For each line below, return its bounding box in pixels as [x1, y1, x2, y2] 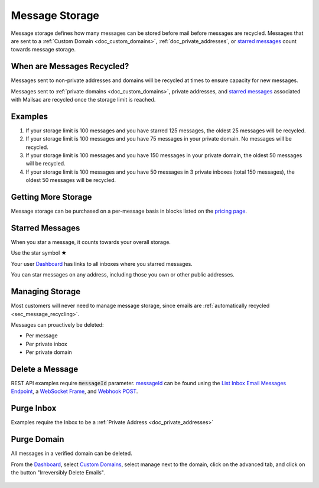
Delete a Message [11, 364, 79, 374]
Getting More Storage [11, 192, 92, 202]
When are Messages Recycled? [11, 61, 129, 71]
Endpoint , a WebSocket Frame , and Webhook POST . [11, 388, 138, 395]
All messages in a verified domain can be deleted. [11, 450, 132, 457]
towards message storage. [11, 46, 76, 53]
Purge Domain [11, 434, 64, 444]
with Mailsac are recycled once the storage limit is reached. [11, 96, 156, 103]
